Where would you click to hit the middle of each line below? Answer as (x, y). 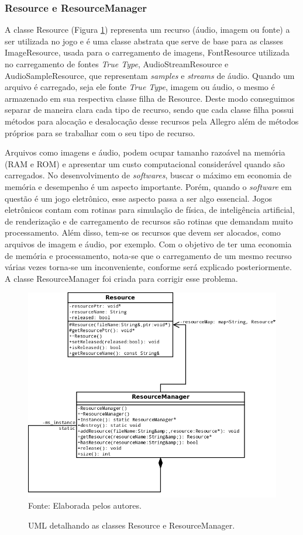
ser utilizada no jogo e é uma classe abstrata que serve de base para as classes (144, 41)
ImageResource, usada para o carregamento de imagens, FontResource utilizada (147, 52)
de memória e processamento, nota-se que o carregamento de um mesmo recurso (148, 255)
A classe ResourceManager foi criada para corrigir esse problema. (121, 278)
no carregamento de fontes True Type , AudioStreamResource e (117, 64)
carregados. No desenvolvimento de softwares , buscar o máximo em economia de (148, 175)
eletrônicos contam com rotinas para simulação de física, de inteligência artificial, (150, 210)
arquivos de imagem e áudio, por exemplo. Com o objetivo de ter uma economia (148, 244)
